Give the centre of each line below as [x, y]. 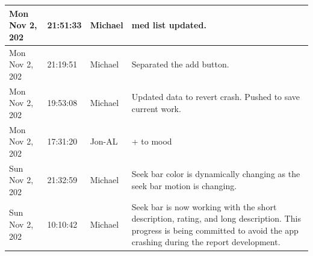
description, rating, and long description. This [216, 218]
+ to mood [152, 141]
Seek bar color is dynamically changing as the [216, 174]
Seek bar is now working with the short [204, 206]
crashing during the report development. [206, 242]
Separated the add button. [180, 64]
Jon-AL [104, 141]
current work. [156, 108]
